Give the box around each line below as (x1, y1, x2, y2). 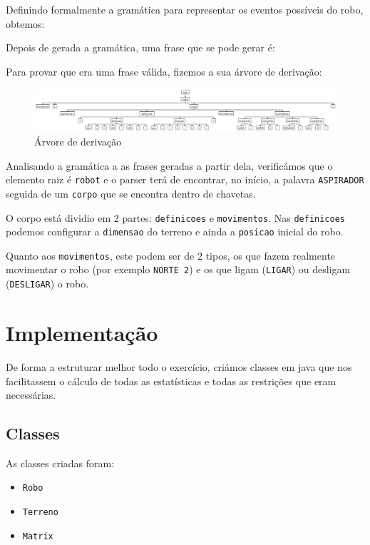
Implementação (6, 317, 158, 347)
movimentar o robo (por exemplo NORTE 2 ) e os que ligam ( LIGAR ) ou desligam (6, 262, 351, 277)
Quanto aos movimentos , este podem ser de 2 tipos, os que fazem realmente (6, 248, 336, 263)
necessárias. (6, 387, 56, 402)
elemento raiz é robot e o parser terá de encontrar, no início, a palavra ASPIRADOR (6, 172, 364, 187)
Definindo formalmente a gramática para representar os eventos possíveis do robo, (6, 2, 364, 16)
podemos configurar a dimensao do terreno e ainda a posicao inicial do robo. (6, 224, 344, 239)
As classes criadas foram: (6, 455, 115, 470)
